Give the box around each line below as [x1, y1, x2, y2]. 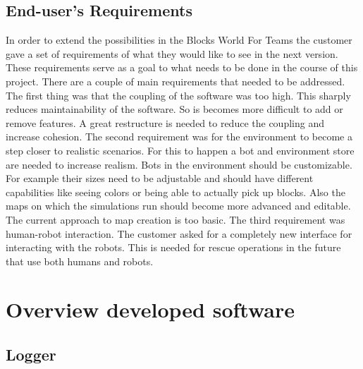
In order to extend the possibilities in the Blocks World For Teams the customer [6, 32, 352, 47]
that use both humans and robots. [6, 253, 154, 268]
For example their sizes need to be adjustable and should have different [6, 171, 314, 186]
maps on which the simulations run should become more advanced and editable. [6, 198, 351, 213]
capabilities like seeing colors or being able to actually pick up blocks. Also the [6, 184, 345, 199]
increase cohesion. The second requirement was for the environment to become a [6, 129, 352, 144]
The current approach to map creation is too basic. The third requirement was [6, 212, 345, 226]
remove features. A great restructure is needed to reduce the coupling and [6, 115, 324, 130]
